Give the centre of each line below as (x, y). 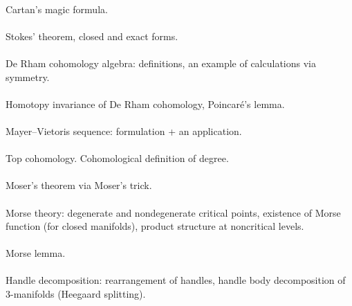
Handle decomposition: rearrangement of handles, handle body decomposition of (176, 280)
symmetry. (28, 76)
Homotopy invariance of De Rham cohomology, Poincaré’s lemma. (145, 103)
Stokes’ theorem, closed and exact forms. (92, 36)
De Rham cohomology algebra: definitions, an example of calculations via (161, 63)
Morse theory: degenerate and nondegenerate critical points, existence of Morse (173, 212)
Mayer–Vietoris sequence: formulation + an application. (124, 130)
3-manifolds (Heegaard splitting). (76, 294)
